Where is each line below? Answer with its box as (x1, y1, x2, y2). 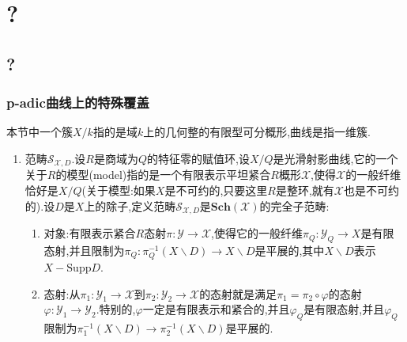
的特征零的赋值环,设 (147, 150, 250, 166)
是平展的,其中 (254, 241, 325, 258)
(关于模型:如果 (81, 182, 156, 199)
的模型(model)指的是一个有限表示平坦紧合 (55, 166, 271, 183)
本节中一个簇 (6, 123, 73, 140)
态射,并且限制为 (43, 241, 125, 258)
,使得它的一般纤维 (211, 225, 303, 241)
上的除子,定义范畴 (84, 197, 176, 214)
